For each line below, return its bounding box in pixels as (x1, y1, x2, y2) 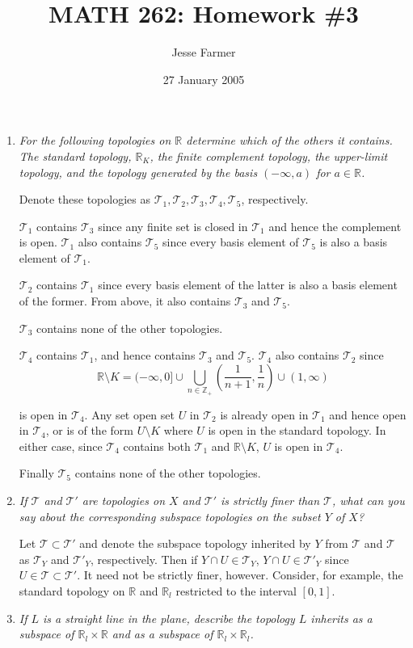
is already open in (220, 406, 309, 423)
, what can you (331, 491, 405, 508)
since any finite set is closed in (98, 217, 248, 234)
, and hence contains (94, 347, 196, 364)
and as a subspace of (112, 625, 213, 642)
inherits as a (310, 609, 373, 626)
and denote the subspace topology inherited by (79, 535, 311, 552)
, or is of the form (45, 422, 133, 439)
